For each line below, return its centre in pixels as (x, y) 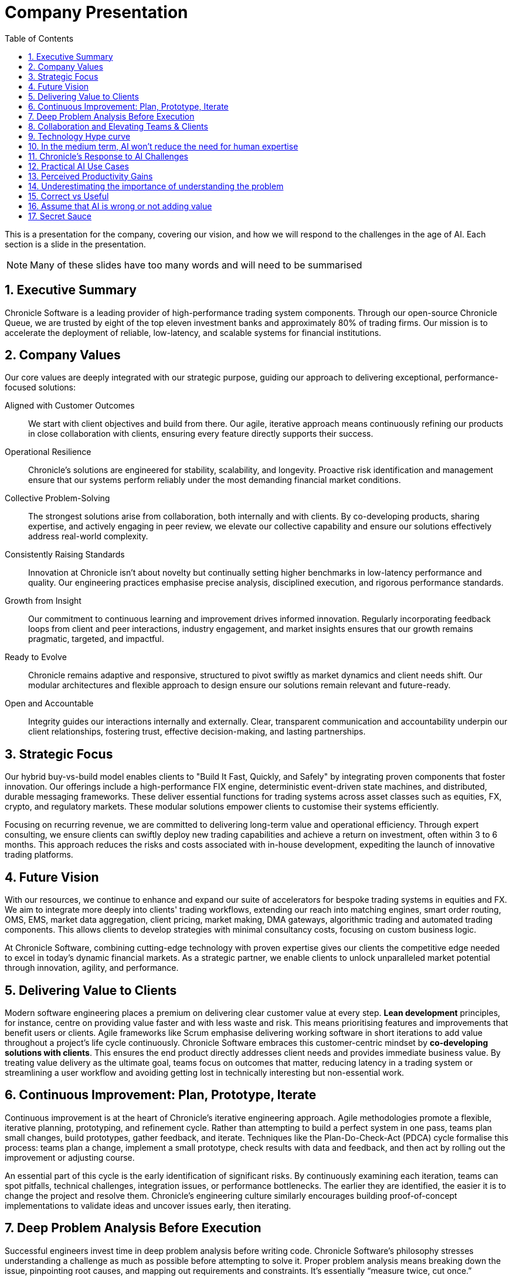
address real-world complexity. (88, 536)
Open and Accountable (49, 703)
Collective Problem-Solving (57, 498)
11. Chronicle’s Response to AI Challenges (108, 156)
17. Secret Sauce (60, 216)
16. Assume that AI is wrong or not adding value (120, 206)
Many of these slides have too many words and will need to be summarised (196, 265)
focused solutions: (40, 388)
